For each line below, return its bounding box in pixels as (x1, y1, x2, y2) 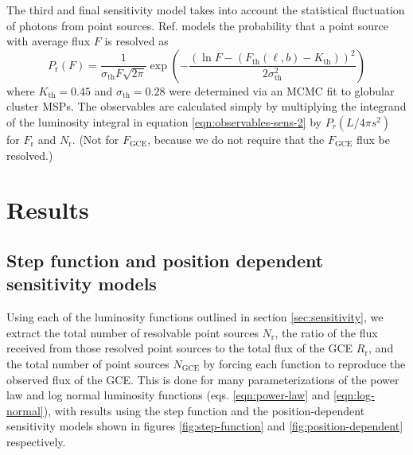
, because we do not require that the (147, 130, 325, 147)
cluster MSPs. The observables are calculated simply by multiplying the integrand (6, 98, 407, 115)
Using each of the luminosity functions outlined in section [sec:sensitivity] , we (6, 309, 384, 325)
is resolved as (104, 33, 169, 49)
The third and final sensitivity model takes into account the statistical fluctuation (6, 2, 405, 17)
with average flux (6, 33, 91, 49)
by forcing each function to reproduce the (203, 355, 406, 371)
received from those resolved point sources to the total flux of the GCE (6, 340, 353, 356)
